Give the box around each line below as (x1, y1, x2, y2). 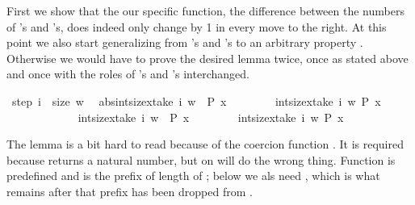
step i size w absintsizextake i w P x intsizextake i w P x (11, 92, 381, 109)
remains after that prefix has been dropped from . (6, 182, 253, 199)
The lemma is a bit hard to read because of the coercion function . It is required (6, 136, 404, 153)
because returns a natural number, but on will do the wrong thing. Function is (6, 151, 396, 168)
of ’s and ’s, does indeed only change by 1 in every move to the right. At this (6, 18, 387, 35)
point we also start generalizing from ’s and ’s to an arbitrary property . (6, 34, 363, 51)
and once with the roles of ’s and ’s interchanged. (6, 65, 249, 82)
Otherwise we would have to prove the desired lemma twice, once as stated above (6, 49, 409, 66)
